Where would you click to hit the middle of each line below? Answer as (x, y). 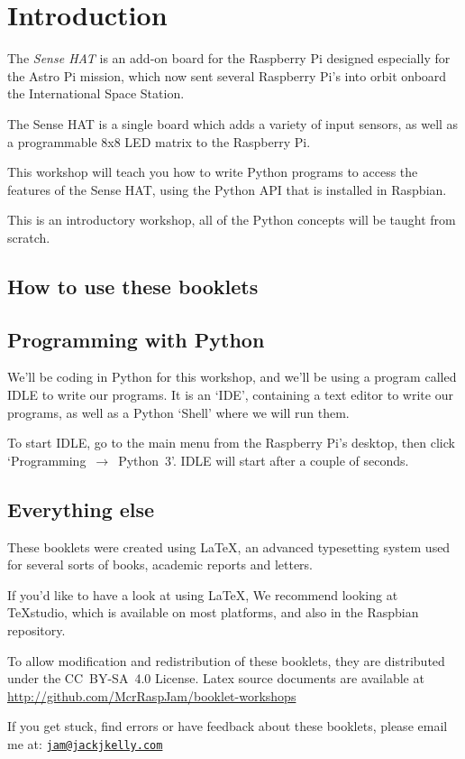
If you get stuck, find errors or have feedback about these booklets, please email (228, 726)
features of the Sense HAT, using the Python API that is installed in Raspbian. (227, 189)
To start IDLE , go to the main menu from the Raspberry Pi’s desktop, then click (231, 443)
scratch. (29, 237)
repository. (36, 630)
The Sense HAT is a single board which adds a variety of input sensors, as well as (233, 123)
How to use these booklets (133, 286)
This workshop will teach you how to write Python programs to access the (213, 172)
